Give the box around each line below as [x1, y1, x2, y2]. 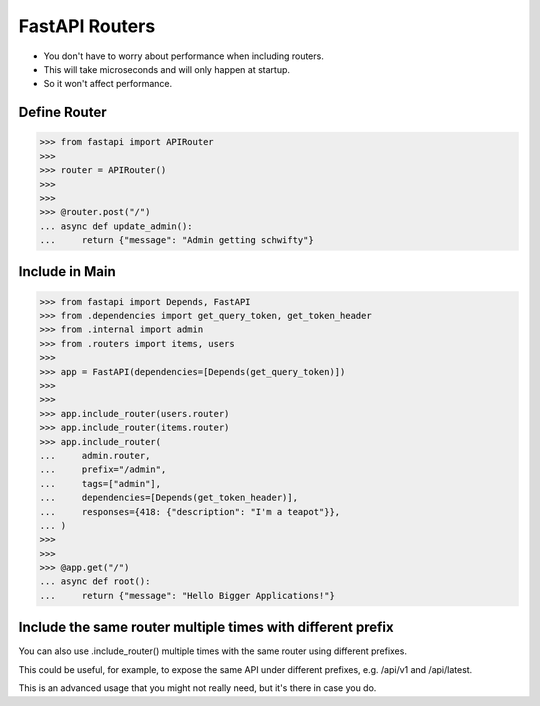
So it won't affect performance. [43, 78, 173, 90]
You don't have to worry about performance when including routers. [43, 50, 324, 62]
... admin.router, [39, 450, 151, 461]
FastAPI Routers [18, 15, 156, 37]
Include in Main [18, 263, 117, 280]
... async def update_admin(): [39, 220, 194, 232]
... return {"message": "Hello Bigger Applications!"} [39, 590, 335, 601]
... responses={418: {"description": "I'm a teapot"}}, [39, 506, 341, 517]
